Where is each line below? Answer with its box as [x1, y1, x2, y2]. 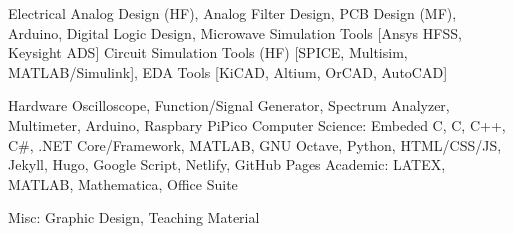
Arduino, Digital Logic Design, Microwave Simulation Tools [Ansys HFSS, [8, 22, 462, 43]
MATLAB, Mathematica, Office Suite [8, 173, 238, 194]
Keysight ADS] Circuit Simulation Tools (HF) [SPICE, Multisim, [8, 42, 408, 63]
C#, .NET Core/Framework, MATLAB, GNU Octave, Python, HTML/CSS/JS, [8, 134, 502, 155]
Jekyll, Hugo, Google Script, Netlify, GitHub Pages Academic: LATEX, [8, 154, 446, 175]
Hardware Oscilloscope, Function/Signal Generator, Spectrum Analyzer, [8, 95, 450, 116]
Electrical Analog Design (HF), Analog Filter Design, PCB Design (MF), [8, 3, 457, 23]
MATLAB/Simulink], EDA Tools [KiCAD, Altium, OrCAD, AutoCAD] [8, 61, 448, 82]
